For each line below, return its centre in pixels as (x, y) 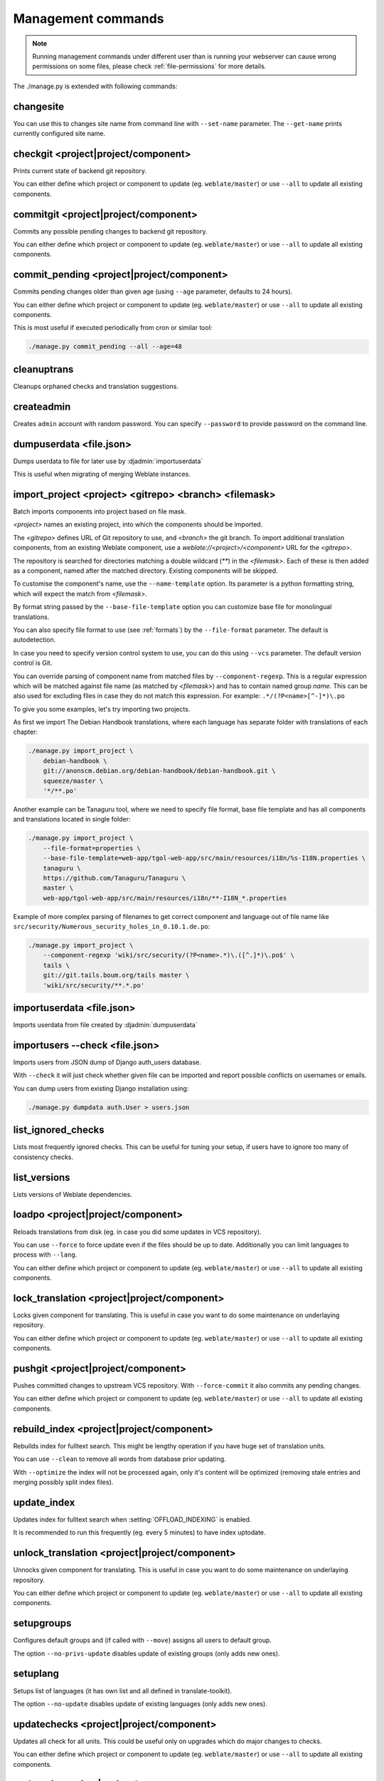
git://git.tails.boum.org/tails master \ (116, 975)
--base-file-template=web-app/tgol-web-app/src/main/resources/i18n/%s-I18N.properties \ (204, 858)
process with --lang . (45, 1255)
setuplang (36, 1674)
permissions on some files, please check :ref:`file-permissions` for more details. (149, 66)
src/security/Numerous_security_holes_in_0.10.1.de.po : (112, 927)
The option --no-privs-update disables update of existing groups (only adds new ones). (146, 1653)
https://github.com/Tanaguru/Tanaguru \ (114, 878)
